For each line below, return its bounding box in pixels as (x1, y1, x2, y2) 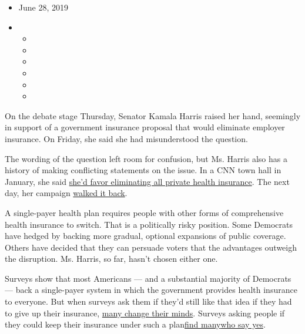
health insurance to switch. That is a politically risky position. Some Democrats (5, 218, 293, 230)
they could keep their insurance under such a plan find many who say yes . (5, 318, 266, 330)
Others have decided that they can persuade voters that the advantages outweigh (5, 241, 297, 253)
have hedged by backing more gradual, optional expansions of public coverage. (5, 230, 286, 242)
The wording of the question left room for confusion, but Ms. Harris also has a (5, 152, 287, 164)
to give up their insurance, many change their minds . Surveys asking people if (5, 306, 285, 319)
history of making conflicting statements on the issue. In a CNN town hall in (5, 164, 281, 176)
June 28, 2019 (18, 1, 68, 13)
